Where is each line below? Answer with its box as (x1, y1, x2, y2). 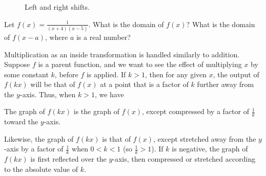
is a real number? (76, 31, 131, 42)
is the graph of (73, 106, 119, 117)
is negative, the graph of (172, 143, 248, 154)
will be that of (30, 79, 75, 90)
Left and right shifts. (25, 2, 90, 12)
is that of (102, 133, 131, 144)
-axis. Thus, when (19, 89, 76, 99)
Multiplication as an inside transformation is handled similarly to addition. (4, 49, 240, 59)
